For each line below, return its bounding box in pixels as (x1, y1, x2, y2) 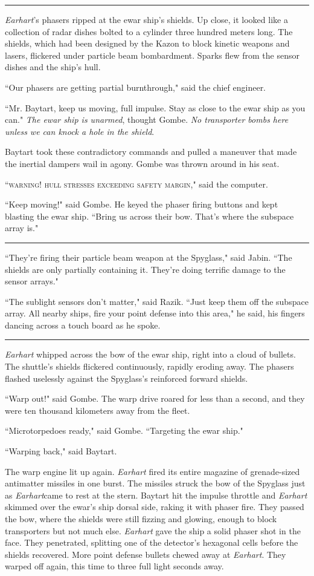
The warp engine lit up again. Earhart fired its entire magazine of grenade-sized (5, 465, 300, 477)
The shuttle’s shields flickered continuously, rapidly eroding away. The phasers (5, 360, 294, 373)
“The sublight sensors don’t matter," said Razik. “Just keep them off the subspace (5, 295, 309, 307)
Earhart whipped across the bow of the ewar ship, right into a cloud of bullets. (5, 348, 296, 361)
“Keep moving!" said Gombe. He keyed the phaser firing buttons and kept (5, 198, 278, 211)
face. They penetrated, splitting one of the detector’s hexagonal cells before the (5, 536, 298, 549)
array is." (5, 221, 39, 234)
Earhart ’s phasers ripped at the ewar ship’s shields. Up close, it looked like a (5, 13, 288, 25)
